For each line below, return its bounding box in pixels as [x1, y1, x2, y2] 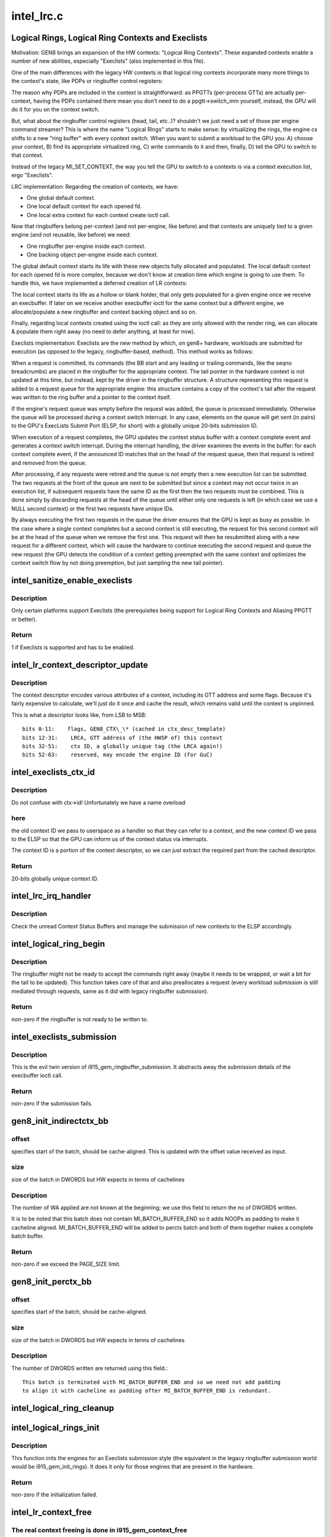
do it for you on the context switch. [11, 106, 100, 113]
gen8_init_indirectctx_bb [11, 1116, 108, 1126]
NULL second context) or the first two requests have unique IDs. [11, 505, 174, 512]
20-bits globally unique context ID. [11, 875, 99, 882]
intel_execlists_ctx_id [11, 767, 95, 778]
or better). [11, 615, 37, 623]
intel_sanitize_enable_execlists [11, 575, 133, 585]
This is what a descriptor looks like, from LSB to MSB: [11, 711, 147, 719]
